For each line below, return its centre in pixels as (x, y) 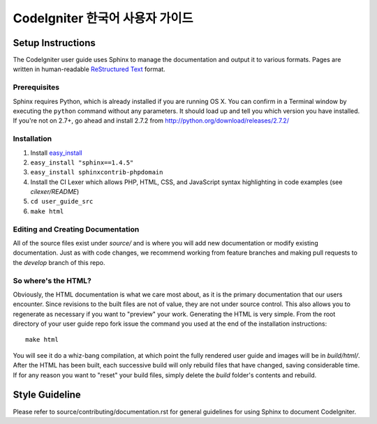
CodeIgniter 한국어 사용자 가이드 (103, 18)
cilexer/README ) (55, 192)
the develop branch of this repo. (59, 262)
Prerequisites (36, 87)
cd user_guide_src (62, 202)
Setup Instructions (54, 43)
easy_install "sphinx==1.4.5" (82, 162)
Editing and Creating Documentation (76, 229)
